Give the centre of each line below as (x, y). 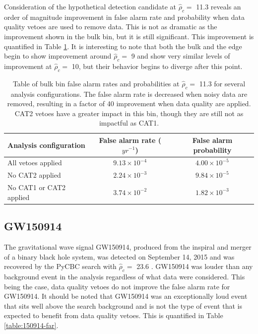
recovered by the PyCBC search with (60, 266)
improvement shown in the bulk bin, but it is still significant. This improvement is (129, 36)
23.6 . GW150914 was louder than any (195, 266)
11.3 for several (222, 83)
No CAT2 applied (34, 175)
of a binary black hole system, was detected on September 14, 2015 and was (119, 256)
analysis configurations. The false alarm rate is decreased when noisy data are (129, 94)
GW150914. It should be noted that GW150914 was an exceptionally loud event (126, 296)
